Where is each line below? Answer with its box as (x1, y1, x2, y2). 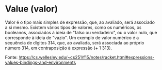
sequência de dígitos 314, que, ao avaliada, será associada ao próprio (5, 40, 145, 45)
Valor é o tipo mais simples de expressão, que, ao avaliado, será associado (5, 19, 155, 25)
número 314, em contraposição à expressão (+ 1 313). (5, 45, 113, 51)
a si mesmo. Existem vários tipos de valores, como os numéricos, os (5, 24, 142, 30)
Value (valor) (5, 3, 58, 14)
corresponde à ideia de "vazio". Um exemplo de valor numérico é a (5, 35, 139, 41)
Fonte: (5, 54, 18, 60)
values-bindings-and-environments (5, 59, 76, 65)
